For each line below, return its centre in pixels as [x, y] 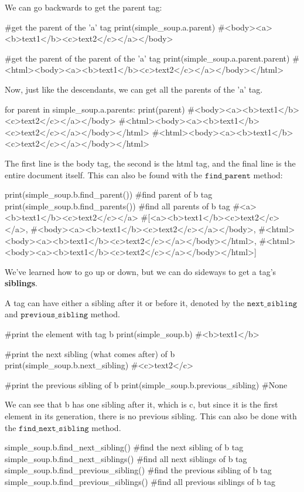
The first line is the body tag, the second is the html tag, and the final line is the [150, 163]
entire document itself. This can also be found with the [104, 174]
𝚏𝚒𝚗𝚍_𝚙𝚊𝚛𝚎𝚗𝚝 [228, 176]
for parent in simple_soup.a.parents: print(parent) [95, 109]
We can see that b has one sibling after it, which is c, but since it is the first [141, 404]
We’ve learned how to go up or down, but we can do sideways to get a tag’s [141, 271]
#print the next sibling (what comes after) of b [90, 353]
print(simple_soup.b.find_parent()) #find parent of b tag [109, 194]
